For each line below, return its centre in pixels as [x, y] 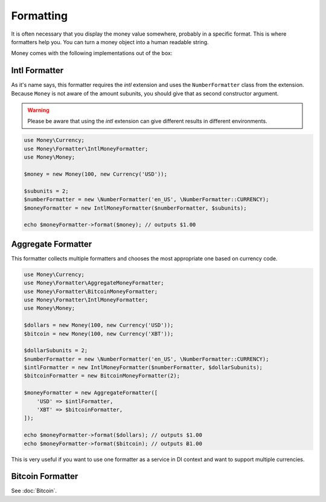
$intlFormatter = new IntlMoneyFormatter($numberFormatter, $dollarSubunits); [143, 368]
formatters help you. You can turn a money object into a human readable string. [110, 42]
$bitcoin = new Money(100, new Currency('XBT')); [99, 333]
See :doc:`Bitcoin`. [34, 491]
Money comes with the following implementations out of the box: [92, 53]
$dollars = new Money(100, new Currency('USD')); [99, 325]
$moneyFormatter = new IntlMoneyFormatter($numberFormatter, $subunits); [135, 208]
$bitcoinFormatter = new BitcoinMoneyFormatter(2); [102, 376]
